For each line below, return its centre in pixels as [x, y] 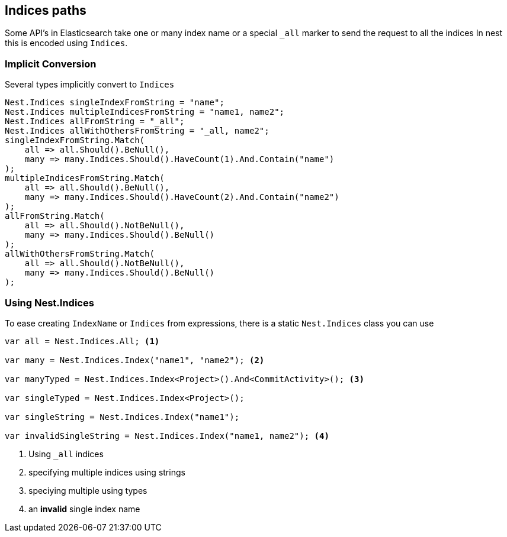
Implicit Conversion [51, 64]
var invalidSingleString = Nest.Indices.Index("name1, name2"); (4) [167, 436]
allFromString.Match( [55, 216]
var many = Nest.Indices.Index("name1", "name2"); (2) [135, 360]
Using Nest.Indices [49, 303]
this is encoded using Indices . [66, 43]
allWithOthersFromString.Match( [80, 254]
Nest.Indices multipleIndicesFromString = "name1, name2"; [145, 112]
